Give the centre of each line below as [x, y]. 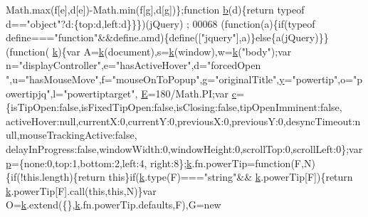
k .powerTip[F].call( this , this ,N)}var [81, 190]
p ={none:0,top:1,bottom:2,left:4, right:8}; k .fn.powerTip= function [148, 163]
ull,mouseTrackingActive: [61, 135]
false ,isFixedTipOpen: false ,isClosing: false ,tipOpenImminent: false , [201, 107]
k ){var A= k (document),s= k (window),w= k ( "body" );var [172, 51]
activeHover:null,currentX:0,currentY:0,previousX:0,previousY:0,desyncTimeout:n [183, 121]
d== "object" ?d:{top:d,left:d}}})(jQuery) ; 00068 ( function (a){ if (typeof [161, 23]
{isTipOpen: [33, 107]
